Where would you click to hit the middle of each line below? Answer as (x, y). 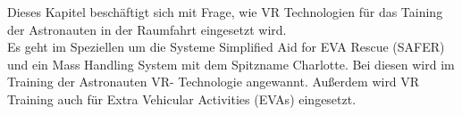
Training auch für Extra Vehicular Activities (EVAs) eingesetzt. (182, 99)
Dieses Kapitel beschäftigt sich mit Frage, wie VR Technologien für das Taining (225, 12)
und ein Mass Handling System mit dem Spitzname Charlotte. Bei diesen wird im (231, 64)
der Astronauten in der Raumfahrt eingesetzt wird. (147, 29)
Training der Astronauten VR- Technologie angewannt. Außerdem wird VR (214, 82)
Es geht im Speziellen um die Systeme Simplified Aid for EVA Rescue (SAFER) (226, 47)
